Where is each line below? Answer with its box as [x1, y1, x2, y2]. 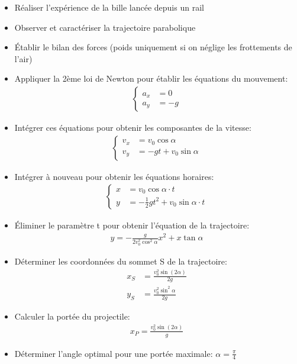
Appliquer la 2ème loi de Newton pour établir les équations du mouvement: [14, 72, 288, 85]
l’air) [14, 52, 33, 65]
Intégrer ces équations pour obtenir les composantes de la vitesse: [14, 121, 251, 133]
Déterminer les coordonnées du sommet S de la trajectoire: [14, 255, 227, 268]
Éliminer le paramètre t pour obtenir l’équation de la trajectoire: [14, 219, 250, 231]
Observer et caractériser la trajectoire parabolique [14, 21, 196, 33]
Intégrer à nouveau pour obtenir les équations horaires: [14, 170, 214, 182]
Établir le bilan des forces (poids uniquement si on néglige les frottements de [14, 41, 292, 53]
